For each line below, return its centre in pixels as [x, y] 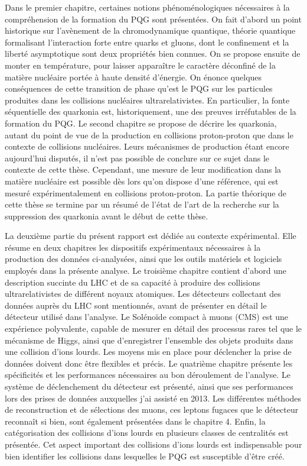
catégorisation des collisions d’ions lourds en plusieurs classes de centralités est [147, 433]
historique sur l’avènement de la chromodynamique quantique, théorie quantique [150, 30]
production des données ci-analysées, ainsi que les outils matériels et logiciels [143, 259]
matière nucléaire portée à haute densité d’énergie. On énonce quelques [133, 77]
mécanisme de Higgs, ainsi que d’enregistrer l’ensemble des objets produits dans [149, 340]
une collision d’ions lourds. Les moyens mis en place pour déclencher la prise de [148, 352]
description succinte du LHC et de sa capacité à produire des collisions [133, 282]
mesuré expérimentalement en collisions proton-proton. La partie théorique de [146, 192]
